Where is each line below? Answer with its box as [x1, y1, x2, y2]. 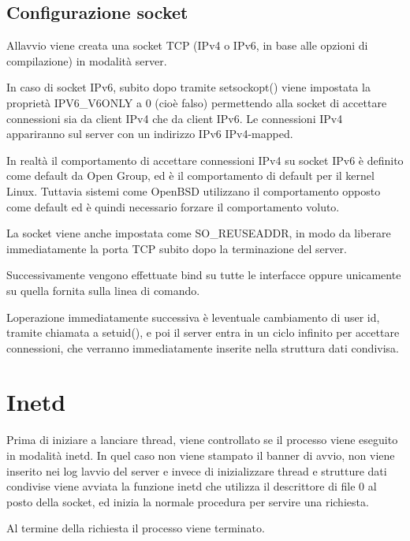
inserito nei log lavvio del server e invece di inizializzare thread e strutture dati [6, 462, 387, 479]
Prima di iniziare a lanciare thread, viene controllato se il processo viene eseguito [6, 431, 398, 448]
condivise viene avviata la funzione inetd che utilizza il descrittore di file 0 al [6, 478, 377, 494]
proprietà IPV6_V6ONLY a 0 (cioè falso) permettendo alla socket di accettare [6, 94, 387, 110]
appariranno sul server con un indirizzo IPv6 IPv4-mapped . [6, 125, 293, 142]
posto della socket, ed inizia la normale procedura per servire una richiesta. [6, 493, 369, 509]
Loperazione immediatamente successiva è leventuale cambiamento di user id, [6, 308, 380, 325]
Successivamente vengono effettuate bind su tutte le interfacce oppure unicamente [6, 267, 401, 283]
